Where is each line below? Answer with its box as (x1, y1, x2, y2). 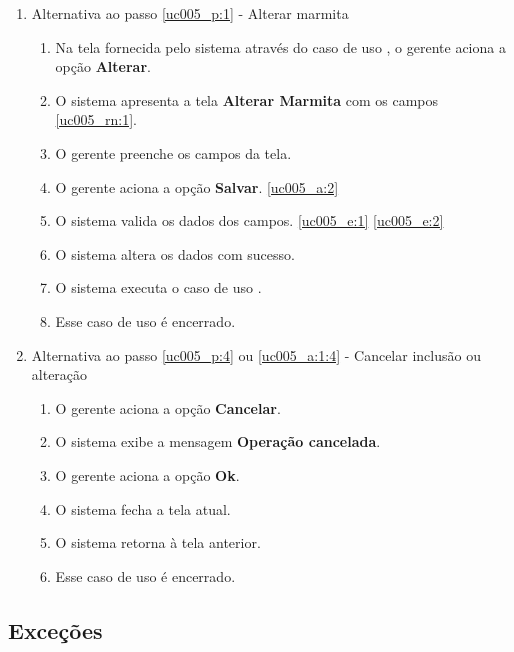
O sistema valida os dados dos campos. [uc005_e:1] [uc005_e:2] (55, 210, 444, 231)
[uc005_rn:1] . (55, 109, 137, 130)
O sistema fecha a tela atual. (55, 498, 231, 519)
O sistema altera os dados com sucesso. (55, 243, 295, 264)
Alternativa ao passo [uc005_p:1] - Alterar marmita (31, 3, 349, 23)
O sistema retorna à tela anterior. (55, 532, 261, 553)
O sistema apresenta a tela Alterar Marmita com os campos (55, 89, 439, 110)
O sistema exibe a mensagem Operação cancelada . (55, 431, 381, 452)
